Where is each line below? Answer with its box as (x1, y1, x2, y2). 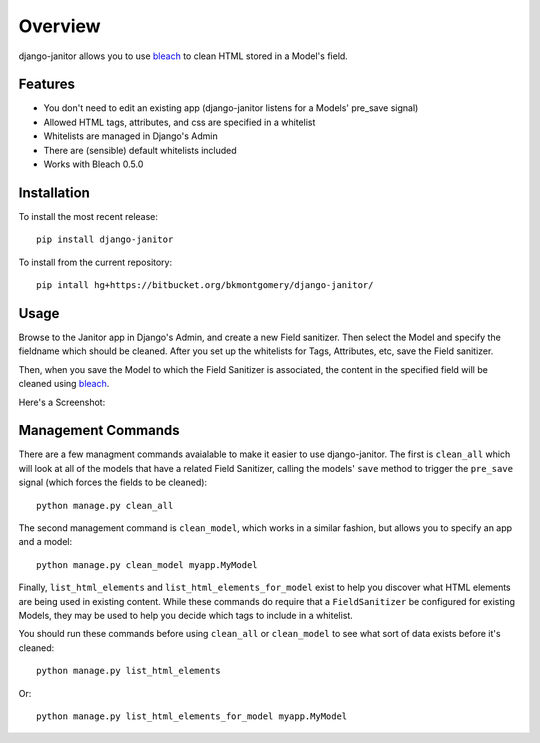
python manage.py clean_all (36, 500, 174, 511)
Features (18, 76, 75, 93)
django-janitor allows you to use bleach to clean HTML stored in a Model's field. (18, 50, 349, 62)
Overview (18, 15, 101, 37)
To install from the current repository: (18, 256, 173, 268)
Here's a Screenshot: (18, 396, 106, 408)
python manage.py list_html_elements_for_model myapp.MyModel (36, 710, 348, 722)
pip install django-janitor (36, 234, 174, 245)
